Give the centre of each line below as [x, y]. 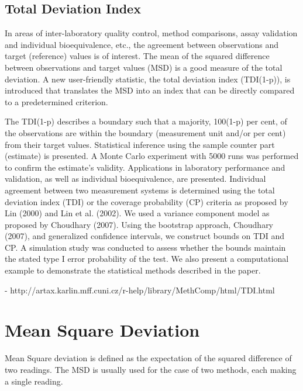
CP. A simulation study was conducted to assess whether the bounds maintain [145, 247]
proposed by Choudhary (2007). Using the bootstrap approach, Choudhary [139, 224]
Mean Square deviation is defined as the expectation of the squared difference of [148, 358]
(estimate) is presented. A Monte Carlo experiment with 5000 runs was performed [152, 156]
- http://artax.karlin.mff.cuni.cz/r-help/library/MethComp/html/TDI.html [140, 290]
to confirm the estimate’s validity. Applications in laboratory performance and [145, 167]
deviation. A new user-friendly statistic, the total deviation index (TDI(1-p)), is [148, 79]
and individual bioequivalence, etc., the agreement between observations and [142, 44]
